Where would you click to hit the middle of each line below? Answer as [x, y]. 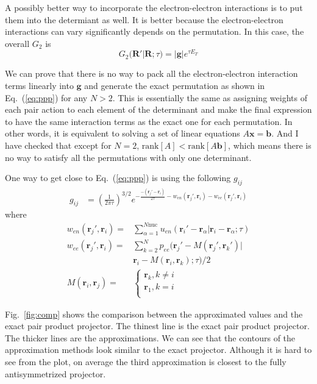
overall [17, 43]
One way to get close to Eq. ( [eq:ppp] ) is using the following [118, 178]
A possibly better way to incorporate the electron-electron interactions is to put [154, 7]
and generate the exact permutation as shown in [175, 86]
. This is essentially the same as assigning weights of [210, 97]
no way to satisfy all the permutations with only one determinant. [128, 157]
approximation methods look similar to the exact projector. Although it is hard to [158, 350]
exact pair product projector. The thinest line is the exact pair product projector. [157, 326]
